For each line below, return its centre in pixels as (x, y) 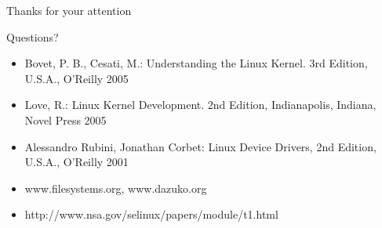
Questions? (33, 36)
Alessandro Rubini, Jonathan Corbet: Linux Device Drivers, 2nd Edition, (200, 146)
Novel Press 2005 (65, 119)
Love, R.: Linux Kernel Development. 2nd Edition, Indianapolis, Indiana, (200, 105)
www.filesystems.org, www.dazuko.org (116, 188)
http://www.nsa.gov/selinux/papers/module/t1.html (151, 214)
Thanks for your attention (69, 10)
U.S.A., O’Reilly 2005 (76, 78)
